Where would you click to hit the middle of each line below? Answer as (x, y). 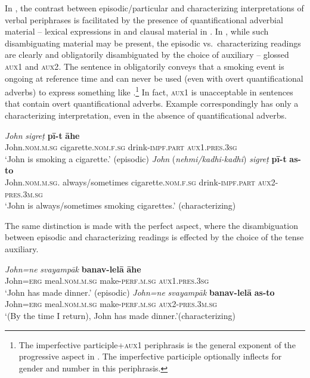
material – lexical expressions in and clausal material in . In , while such (137, 31)
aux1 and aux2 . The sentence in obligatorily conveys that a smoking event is (145, 66)
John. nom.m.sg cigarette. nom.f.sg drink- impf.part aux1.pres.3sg (121, 147)
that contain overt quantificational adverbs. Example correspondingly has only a (152, 103)
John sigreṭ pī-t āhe (42, 135)
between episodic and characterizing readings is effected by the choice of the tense (154, 237)
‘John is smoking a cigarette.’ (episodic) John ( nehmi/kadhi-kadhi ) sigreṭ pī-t (146, 158)
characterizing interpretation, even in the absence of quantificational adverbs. (146, 115)
